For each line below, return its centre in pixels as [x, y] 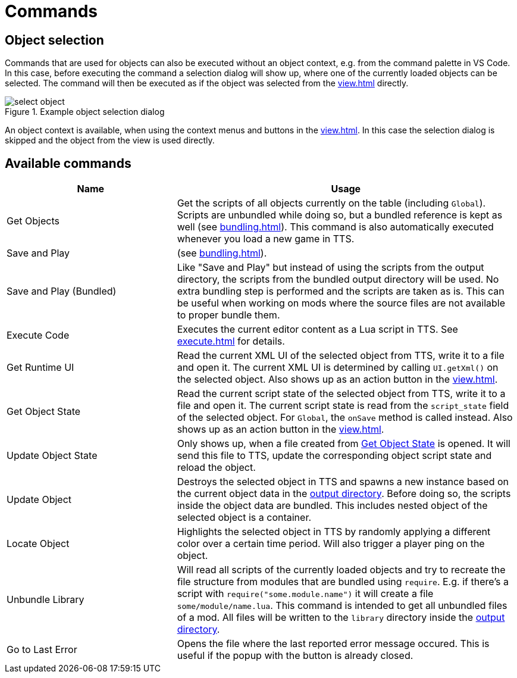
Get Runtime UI [40, 368]
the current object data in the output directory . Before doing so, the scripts [344, 494]
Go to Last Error [42, 650]
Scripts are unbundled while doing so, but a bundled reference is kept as [340, 215]
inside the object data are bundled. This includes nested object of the [332, 506]
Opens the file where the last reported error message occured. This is [333, 644]
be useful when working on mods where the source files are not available [341, 303]
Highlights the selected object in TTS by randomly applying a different [334, 532]
